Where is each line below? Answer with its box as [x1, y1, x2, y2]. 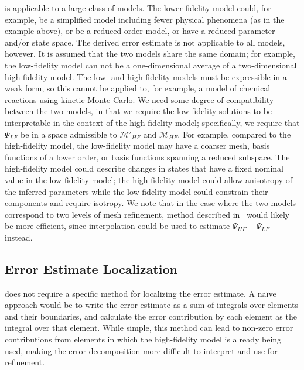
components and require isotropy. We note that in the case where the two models [5, 197, 296, 209]
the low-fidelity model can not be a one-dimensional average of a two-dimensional [5, 59, 297, 71]
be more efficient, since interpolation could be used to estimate [5, 220, 230, 232]
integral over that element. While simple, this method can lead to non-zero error [5, 321, 293, 334]
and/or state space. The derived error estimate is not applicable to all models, [5, 36, 285, 48]
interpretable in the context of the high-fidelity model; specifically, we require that [5, 116, 300, 128]
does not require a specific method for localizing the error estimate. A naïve [5, 287, 276, 299]
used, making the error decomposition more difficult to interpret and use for [5, 344, 278, 357]
